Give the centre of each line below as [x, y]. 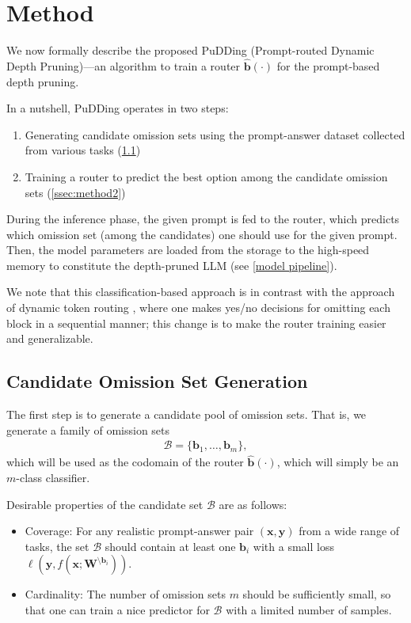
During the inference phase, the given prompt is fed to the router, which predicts [203, 219]
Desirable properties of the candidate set [105, 504]
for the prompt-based [328, 65]
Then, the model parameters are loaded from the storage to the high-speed [188, 250]
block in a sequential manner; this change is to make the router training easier [196, 323]
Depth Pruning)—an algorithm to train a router [124, 65]
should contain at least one [170, 546]
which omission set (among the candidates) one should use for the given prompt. [202, 234]
